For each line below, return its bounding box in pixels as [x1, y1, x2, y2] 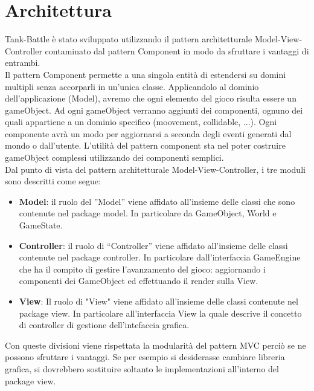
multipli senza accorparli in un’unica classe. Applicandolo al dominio [5, 80, 259, 92]
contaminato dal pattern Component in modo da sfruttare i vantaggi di [45, 44, 309, 57]
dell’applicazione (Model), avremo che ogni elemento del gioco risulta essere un [5, 92, 296, 105]
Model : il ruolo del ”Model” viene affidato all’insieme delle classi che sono [19, 195, 295, 207]
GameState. [19, 219, 63, 231]
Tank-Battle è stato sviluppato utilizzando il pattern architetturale [5, 33, 252, 45]
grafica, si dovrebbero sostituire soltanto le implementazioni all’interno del [5, 362, 279, 375]
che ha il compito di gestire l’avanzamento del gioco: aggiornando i [19, 262, 266, 275]
